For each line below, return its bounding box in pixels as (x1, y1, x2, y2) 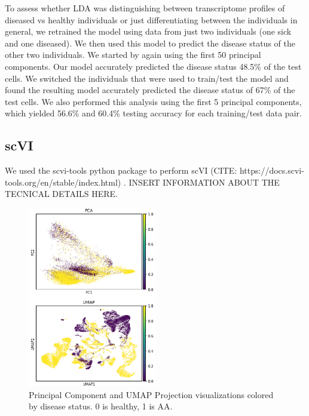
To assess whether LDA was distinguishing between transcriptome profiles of (5, 2, 285, 14)
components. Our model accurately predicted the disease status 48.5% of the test (5, 60, 302, 72)
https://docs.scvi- (239, 164, 304, 177)
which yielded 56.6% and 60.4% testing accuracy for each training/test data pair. (5, 107, 302, 119)
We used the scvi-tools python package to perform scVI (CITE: (5, 164, 237, 177)
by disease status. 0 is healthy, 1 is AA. (29, 400, 173, 412)
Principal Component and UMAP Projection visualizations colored (29, 388, 274, 400)
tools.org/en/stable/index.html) (5, 175, 121, 188)
